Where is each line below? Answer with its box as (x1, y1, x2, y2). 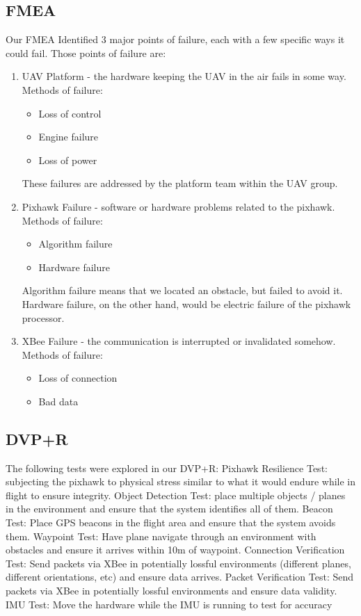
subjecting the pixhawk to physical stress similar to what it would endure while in (6, 474, 356, 489)
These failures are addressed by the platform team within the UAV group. (22, 176, 338, 191)
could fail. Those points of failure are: (6, 45, 166, 60)
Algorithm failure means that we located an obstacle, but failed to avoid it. (22, 283, 343, 298)
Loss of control (38, 106, 102, 120)
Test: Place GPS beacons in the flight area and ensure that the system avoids (6, 515, 336, 530)
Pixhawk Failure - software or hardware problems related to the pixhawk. (22, 199, 335, 213)
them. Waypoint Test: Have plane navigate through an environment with (6, 528, 316, 543)
